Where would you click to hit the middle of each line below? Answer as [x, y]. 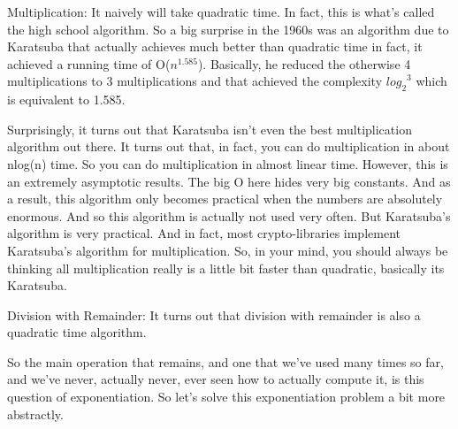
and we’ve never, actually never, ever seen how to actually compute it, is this [216, 379]
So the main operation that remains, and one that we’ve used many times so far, [225, 361]
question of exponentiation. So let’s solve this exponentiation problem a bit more [226, 397]
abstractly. [35, 414]
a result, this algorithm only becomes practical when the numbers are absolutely [225, 199]
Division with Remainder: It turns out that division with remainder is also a [214, 314]
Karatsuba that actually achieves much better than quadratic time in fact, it [215, 46]
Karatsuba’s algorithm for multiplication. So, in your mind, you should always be [228, 250]
